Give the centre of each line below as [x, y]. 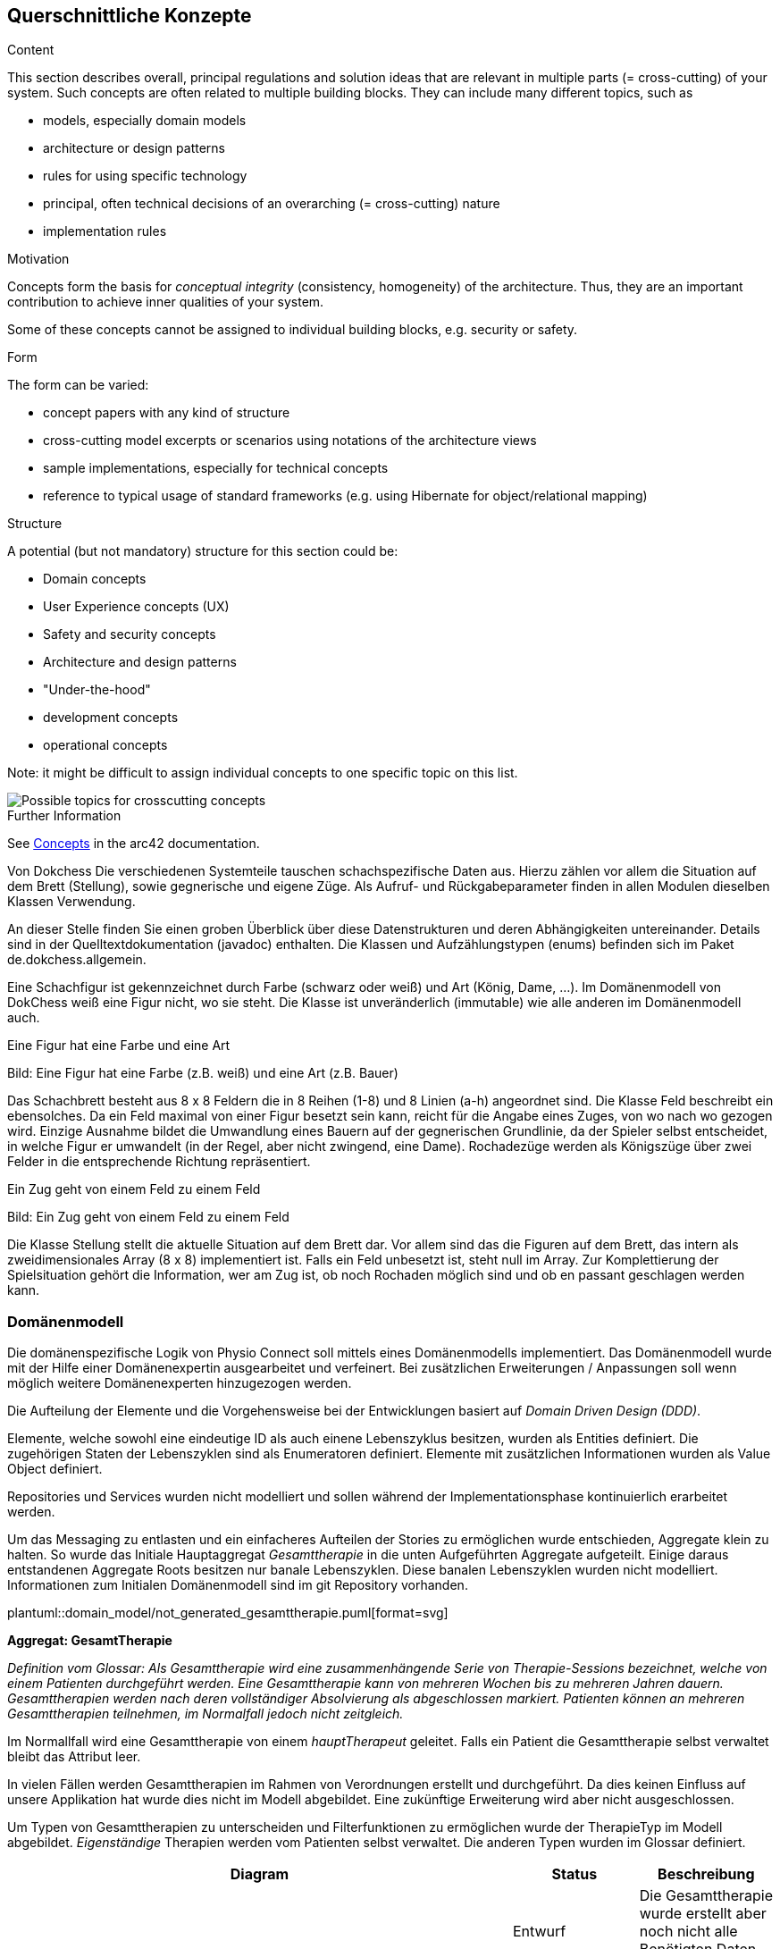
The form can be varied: [78, 385]
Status [575, 1874]
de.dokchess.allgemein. [77, 960]
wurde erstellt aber [703, 1914]
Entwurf [539, 1932]
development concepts [111, 718]
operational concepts [105, 745]
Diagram [260, 1874]
